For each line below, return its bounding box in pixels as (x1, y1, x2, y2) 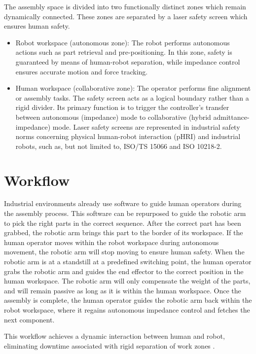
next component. (4, 314, 55, 324)
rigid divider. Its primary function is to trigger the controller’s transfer (15, 102, 229, 112)
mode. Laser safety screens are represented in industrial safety (52, 121, 240, 132)
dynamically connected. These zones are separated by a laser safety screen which (4, 11, 248, 21)
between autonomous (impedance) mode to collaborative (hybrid (15, 111, 211, 122)
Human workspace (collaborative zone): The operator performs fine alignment (15, 83, 251, 93)
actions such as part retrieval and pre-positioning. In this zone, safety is (15, 47, 232, 57)
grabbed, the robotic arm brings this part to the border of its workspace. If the (4, 227, 243, 238)
